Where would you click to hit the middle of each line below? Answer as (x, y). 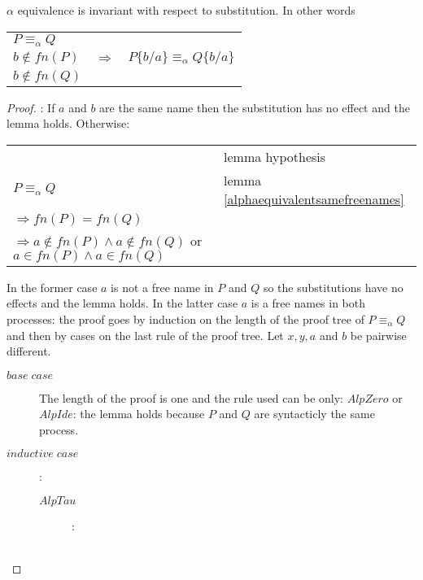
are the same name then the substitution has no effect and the (255, 107)
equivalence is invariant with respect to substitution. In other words (186, 10)
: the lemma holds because (139, 414)
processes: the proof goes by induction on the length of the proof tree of (185, 318)
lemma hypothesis (275, 156)
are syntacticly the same (314, 414)
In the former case (52, 287)
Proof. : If (31, 107)
